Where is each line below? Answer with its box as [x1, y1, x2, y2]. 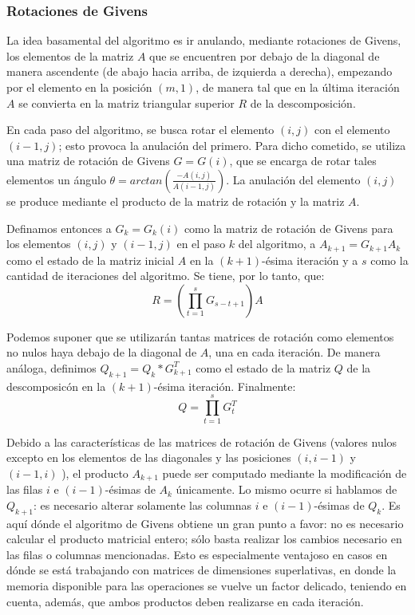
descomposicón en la [6, 377, 106, 394]
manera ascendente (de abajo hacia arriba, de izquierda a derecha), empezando [6, 63, 393, 80]
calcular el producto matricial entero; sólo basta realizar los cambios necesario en [6, 530, 402, 547]
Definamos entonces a [6, 219, 112, 236]
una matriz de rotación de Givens [6, 152, 170, 169]
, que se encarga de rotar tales [229, 152, 377, 169]
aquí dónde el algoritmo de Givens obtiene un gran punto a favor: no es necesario [6, 514, 404, 531]
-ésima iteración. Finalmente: [153, 377, 296, 394]
